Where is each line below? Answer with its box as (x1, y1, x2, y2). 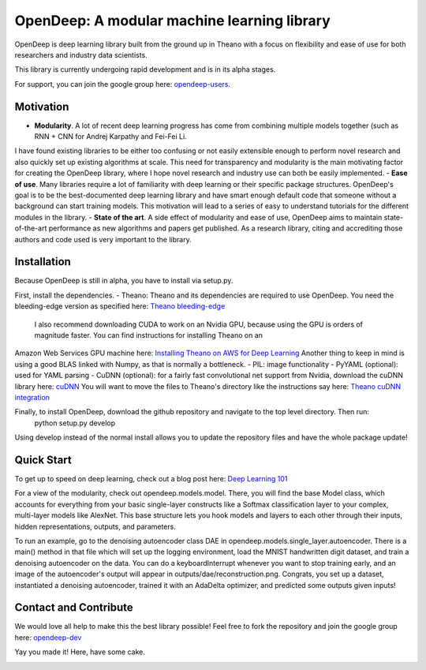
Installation (14, 255, 71, 268)
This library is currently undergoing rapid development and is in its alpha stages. (14, 65, 276, 74)
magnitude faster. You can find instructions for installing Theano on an (34, 331, 263, 339)
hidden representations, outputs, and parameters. (14, 522, 177, 531)
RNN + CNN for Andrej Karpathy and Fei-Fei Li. (34, 132, 187, 141)
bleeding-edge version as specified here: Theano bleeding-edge (14, 301, 226, 311)
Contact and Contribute (14, 601, 133, 615)
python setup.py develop (34, 418, 116, 428)
